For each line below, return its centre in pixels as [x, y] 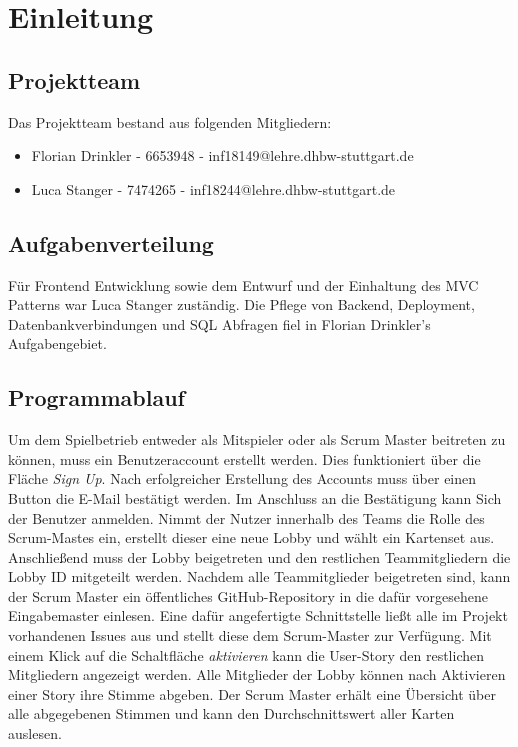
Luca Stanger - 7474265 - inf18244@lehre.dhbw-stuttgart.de [213, 188]
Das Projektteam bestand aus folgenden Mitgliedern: [170, 121]
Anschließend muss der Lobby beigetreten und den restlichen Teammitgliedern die [259, 556]
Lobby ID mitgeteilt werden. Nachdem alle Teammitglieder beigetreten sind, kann [259, 576]
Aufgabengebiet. [57, 343]
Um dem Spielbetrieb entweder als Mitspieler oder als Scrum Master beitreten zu [257, 439]
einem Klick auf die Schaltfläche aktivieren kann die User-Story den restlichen [246, 654]
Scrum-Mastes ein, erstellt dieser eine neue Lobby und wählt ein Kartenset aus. [251, 537]
